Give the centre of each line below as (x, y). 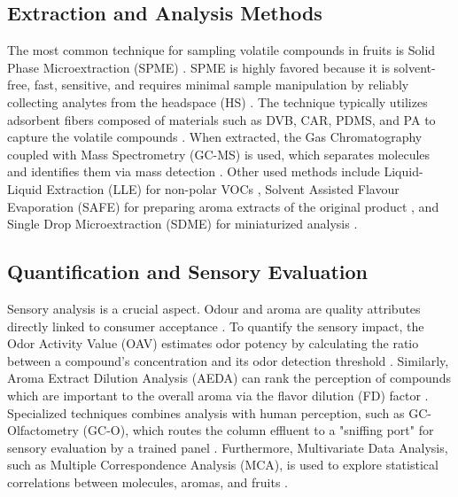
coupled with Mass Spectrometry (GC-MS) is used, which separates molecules (219, 154)
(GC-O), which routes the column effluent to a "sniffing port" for (258, 430)
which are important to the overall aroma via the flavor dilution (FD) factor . (218, 395)
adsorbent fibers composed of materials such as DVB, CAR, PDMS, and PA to (221, 119)
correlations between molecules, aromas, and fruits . (148, 481)
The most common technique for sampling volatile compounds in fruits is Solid (221, 50)
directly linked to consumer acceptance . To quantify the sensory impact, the (216, 326)
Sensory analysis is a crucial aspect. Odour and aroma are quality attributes (214, 308)
